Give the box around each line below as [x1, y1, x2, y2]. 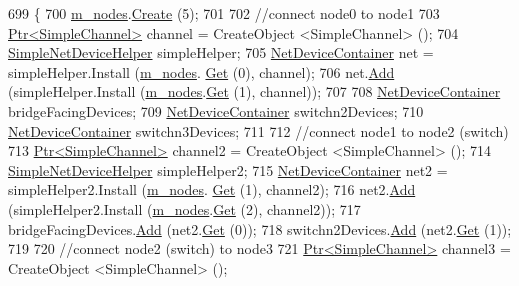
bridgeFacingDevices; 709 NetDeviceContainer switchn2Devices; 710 [8, 100, 424, 121]
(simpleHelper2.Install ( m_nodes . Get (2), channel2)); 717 [8, 198, 361, 219]
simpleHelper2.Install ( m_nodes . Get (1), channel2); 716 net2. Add [8, 179, 416, 200]
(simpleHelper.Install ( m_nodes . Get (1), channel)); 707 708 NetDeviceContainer [8, 81, 501, 102]
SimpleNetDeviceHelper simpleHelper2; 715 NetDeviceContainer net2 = [8, 159, 448, 180]
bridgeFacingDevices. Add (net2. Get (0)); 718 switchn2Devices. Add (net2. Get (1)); [8, 218, 512, 239]
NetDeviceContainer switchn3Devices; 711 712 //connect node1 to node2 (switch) [8, 120, 509, 141]
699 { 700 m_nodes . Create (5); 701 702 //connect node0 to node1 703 [8, 3, 440, 23]
